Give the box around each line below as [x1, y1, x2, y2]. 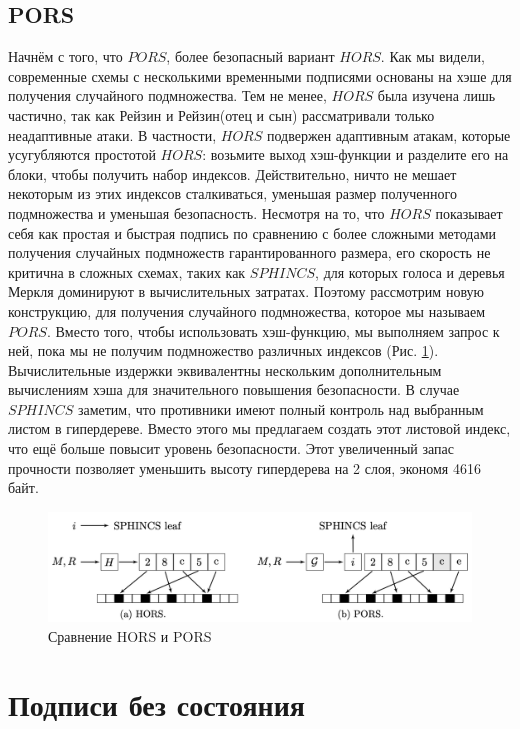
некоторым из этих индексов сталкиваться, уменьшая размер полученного [8, 183, 457, 204]
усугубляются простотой [8, 144, 156, 165]
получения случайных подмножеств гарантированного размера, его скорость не [8, 242, 491, 263]
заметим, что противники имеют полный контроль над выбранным [77, 398, 484, 419]
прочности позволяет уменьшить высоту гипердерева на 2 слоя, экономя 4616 [8, 457, 481, 478]
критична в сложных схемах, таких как [8, 261, 246, 282]
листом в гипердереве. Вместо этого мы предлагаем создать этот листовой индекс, [8, 418, 511, 439]
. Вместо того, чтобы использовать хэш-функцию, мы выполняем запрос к [46, 320, 500, 341]
